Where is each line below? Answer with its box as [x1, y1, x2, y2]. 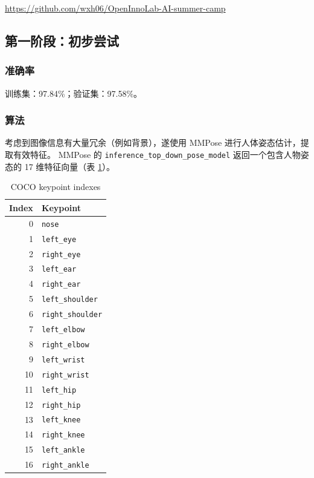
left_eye [41, 235, 77, 244]
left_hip [41, 385, 77, 395]
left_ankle [41, 446, 85, 455]
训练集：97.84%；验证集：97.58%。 [5, 87, 143, 99]
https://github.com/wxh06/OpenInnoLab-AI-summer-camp [5, 2, 226, 14]
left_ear [41, 265, 77, 274]
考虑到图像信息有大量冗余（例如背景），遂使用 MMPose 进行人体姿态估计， [5, 136, 301, 149]
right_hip [41, 401, 81, 410]
